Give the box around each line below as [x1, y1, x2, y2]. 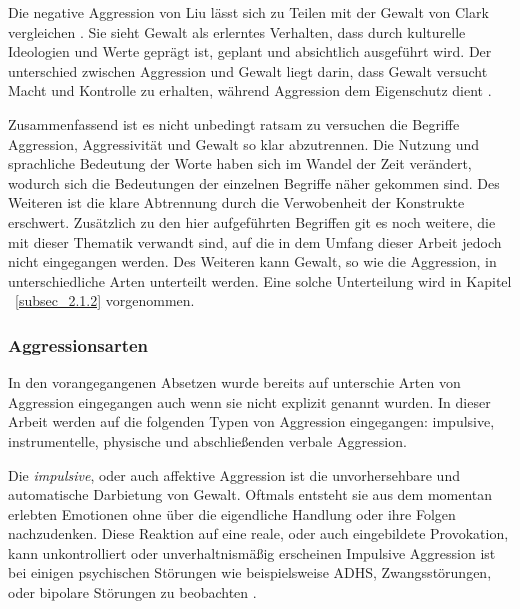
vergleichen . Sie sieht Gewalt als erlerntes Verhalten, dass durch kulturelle [8, 21, 466, 42]
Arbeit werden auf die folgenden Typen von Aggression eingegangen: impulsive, [8, 411, 495, 432]
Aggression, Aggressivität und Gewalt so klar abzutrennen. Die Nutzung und [8, 133, 480, 154]
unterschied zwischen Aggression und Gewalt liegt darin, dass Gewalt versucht [8, 60, 488, 81]
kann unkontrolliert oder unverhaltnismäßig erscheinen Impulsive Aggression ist [8, 542, 496, 563]
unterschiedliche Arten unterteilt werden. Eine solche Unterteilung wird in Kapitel [8, 270, 512, 291]
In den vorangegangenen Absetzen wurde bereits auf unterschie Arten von [8, 372, 461, 393]
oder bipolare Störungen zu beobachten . [8, 582, 257, 603]
